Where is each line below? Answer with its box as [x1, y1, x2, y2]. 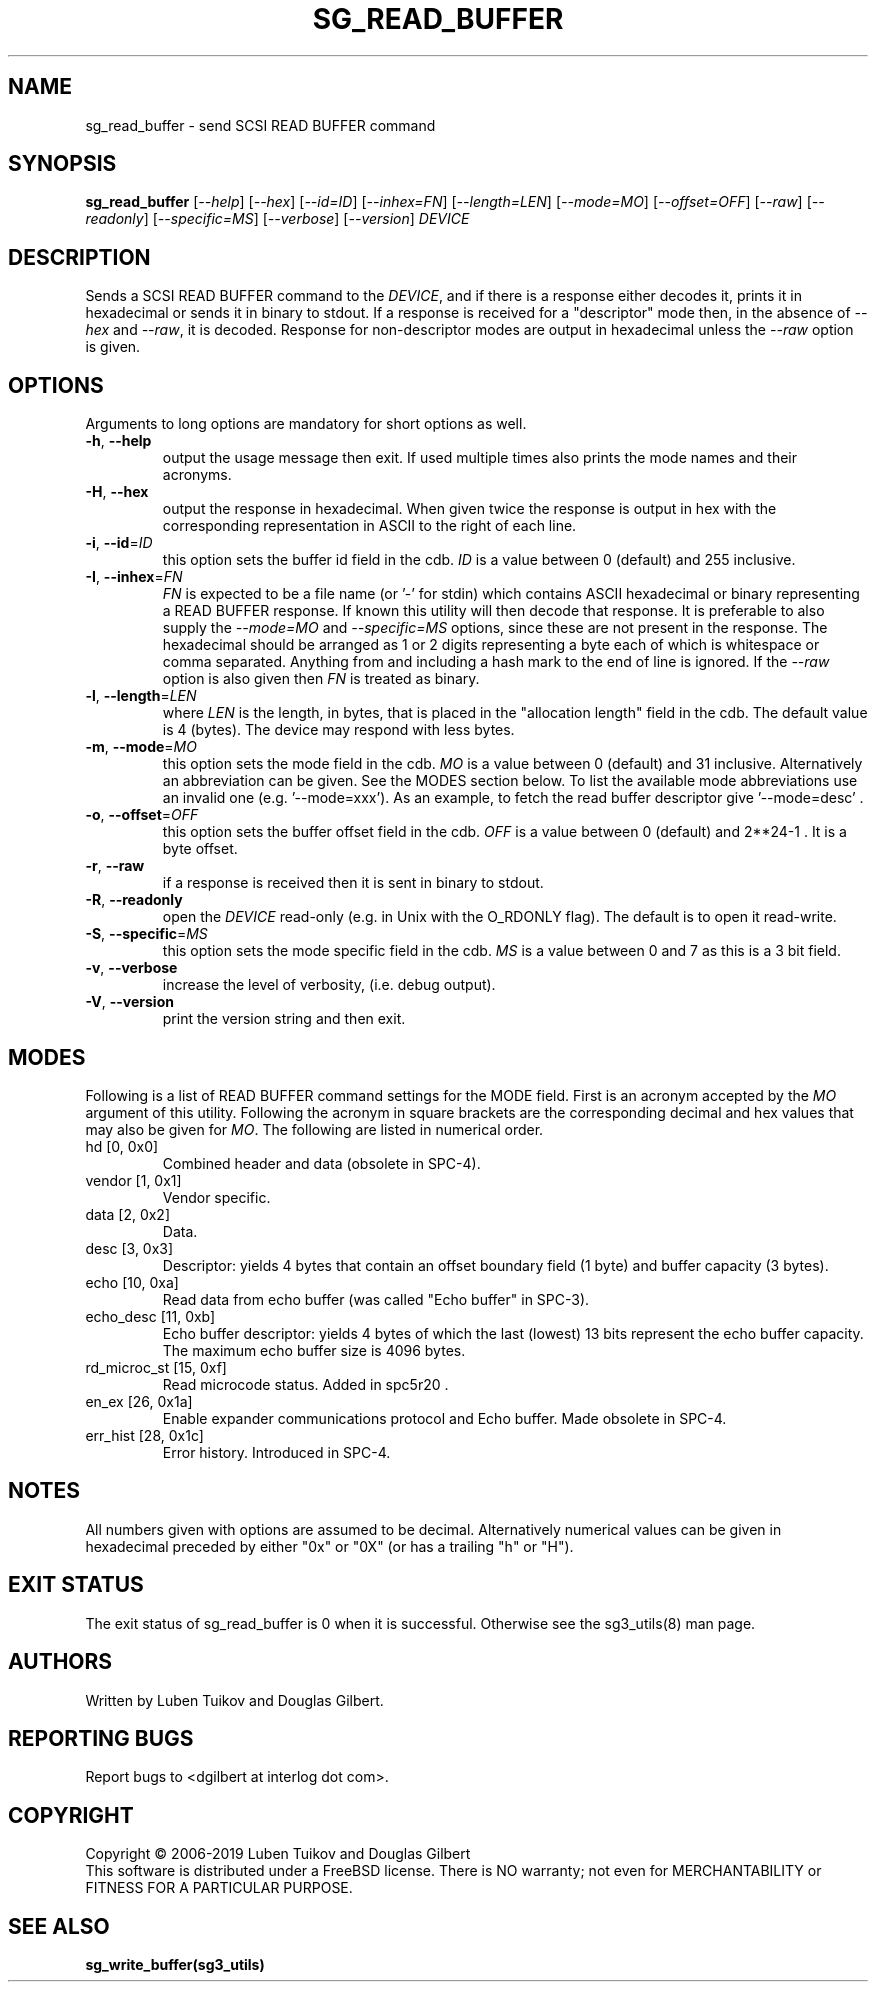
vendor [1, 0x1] [85, 1171, 182, 1189]
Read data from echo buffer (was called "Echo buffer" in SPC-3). [162, 1290, 590, 1308]
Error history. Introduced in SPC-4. [162, 1443, 391, 1461]
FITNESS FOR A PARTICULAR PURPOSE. [85, 1879, 353, 1897]
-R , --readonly [85, 891, 183, 909]
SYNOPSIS [8, 151, 117, 177]
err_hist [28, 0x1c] [85, 1426, 204, 1444]
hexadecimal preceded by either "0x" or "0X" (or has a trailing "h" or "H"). [85, 1537, 574, 1555]
